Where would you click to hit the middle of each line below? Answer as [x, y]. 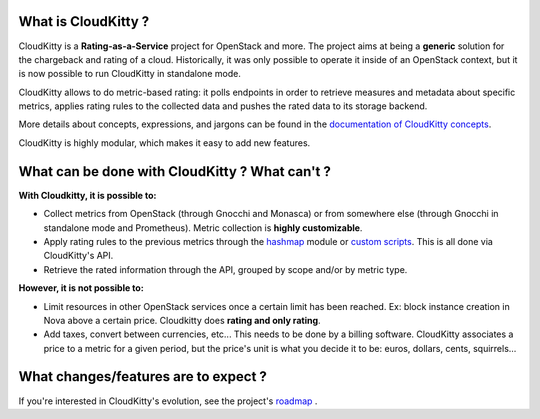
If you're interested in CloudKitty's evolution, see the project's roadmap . [168, 401]
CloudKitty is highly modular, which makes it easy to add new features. [164, 142]
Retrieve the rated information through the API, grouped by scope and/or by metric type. [225, 269]
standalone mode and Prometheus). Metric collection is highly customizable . [203, 227]
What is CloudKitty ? [84, 21]
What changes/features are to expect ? [142, 376]
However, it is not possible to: [81, 288]
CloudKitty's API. [78, 256]
